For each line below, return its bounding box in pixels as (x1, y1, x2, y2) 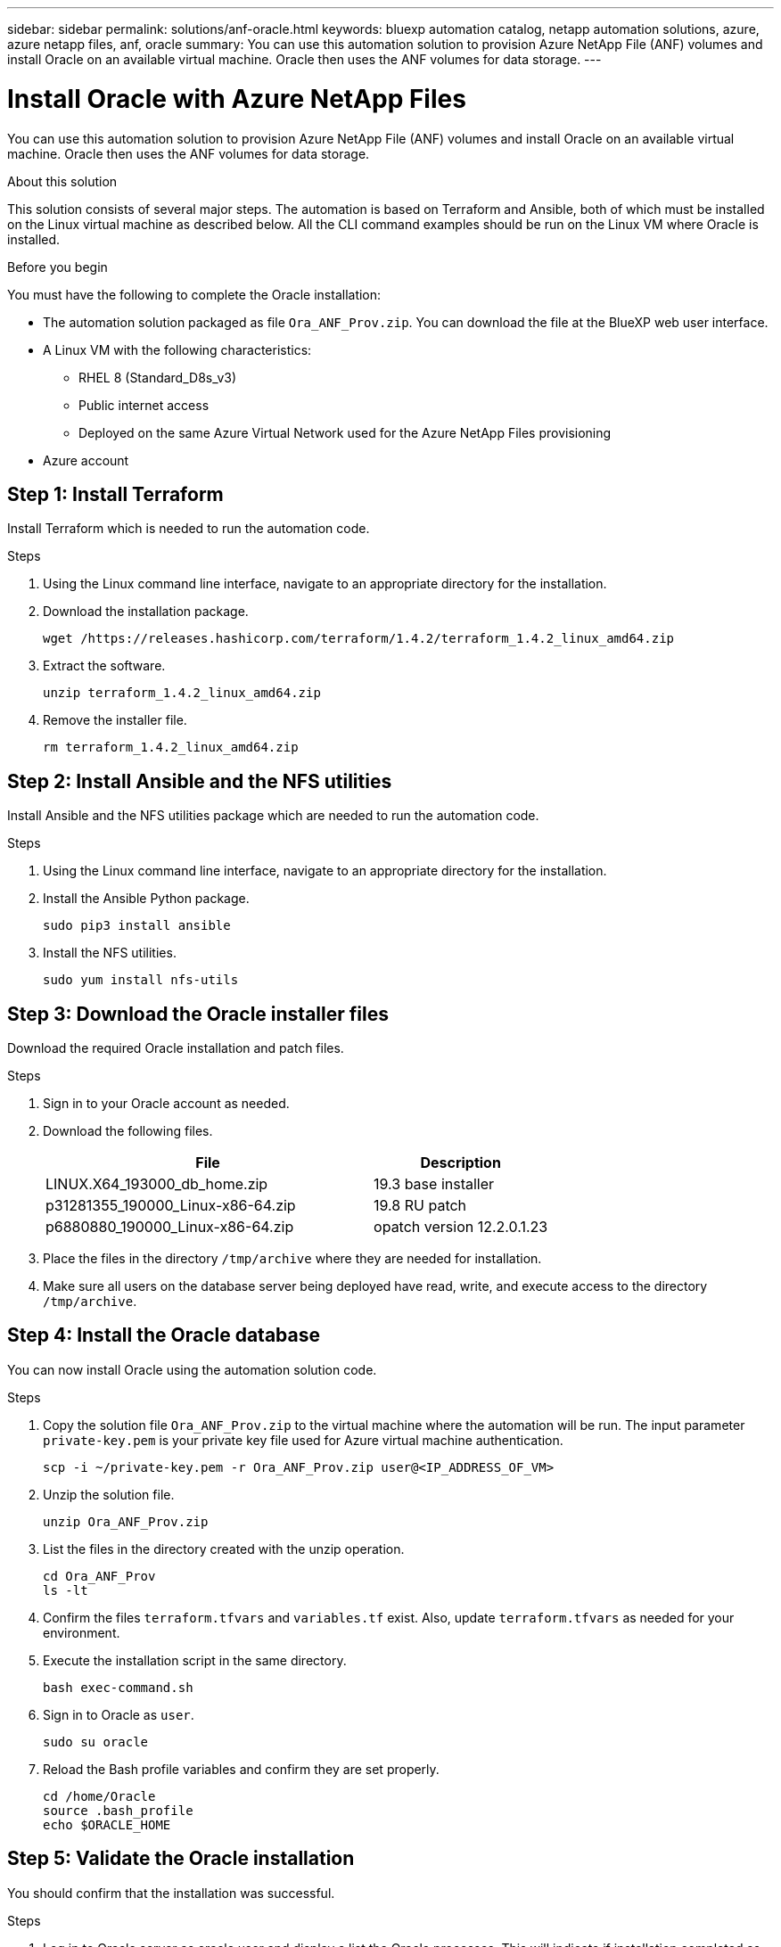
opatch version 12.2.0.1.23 (374, 1218, 548, 1236)
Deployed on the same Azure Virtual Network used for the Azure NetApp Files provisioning (78, 424, 612, 440)
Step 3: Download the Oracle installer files (7, 1002, 389, 1025)
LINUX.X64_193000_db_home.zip (45, 1175, 268, 1194)
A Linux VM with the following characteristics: (43, 341, 312, 357)
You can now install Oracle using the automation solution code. (7, 1361, 377, 1377)
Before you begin (7, 259, 108, 275)
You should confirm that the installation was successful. (7, 1885, 335, 1901)
